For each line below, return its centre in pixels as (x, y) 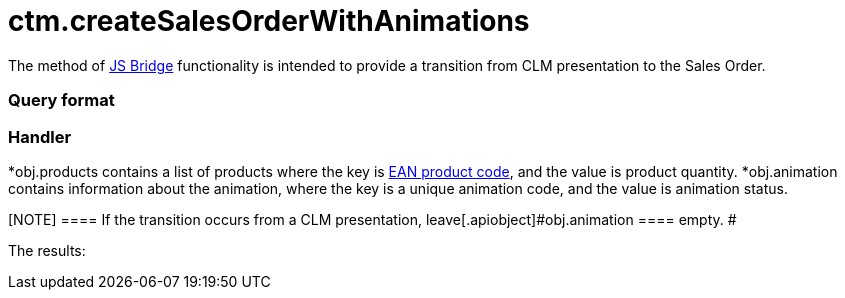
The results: (47, 250)
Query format (61, 100)
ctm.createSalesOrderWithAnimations (269, 21)
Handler (40, 136)
